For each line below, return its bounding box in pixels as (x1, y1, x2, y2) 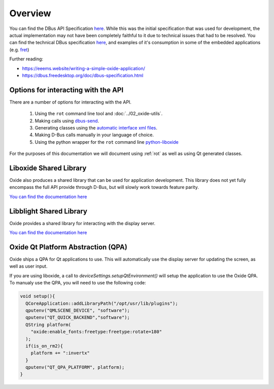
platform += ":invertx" (30, 350, 90, 356)
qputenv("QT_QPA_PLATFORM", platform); (25, 365, 125, 370)
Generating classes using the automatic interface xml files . (35, 124, 157, 131)
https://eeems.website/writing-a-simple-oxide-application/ (22, 65, 146, 71)
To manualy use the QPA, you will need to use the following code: (9, 280, 147, 286)
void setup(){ (20, 294, 55, 299)
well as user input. (9, 263, 48, 269)
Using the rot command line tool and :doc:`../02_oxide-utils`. (35, 111, 163, 117)
